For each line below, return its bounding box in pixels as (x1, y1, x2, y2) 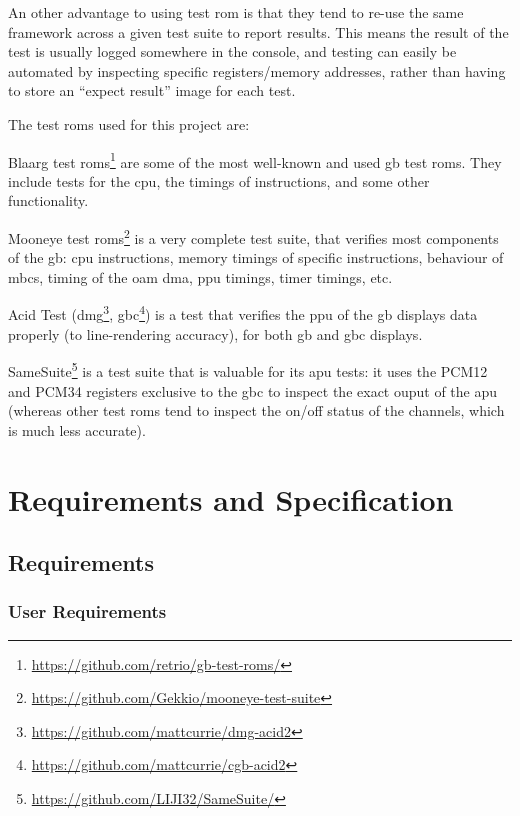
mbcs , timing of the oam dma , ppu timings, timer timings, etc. (8, 266, 393, 287)
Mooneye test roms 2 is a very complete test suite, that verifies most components (8, 225, 499, 248)
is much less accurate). (8, 419, 146, 440)
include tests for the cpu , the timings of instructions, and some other (8, 170, 430, 191)
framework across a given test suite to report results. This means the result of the (8, 21, 509, 42)
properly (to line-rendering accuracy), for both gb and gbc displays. (8, 323, 423, 344)
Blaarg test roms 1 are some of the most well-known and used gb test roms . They (8, 148, 502, 172)
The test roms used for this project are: (8, 113, 250, 134)
